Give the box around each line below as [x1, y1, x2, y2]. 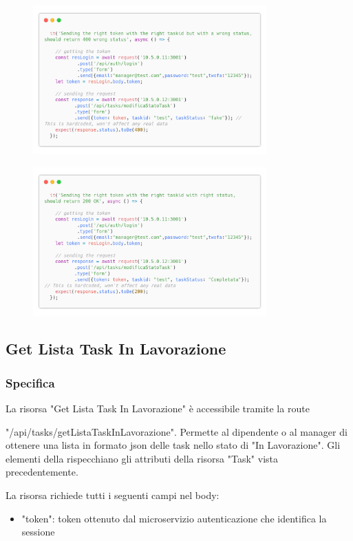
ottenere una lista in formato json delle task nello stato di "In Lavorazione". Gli [6, 438, 341, 452]
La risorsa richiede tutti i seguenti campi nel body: [6, 488, 220, 502]
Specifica [6, 374, 55, 391]
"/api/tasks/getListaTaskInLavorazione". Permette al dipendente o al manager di [6, 424, 347, 438]
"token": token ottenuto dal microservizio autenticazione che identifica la [21, 511, 327, 525]
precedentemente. [6, 465, 78, 479]
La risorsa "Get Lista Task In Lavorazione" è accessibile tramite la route [6, 401, 310, 416]
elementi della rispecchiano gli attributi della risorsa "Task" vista [6, 451, 279, 465]
